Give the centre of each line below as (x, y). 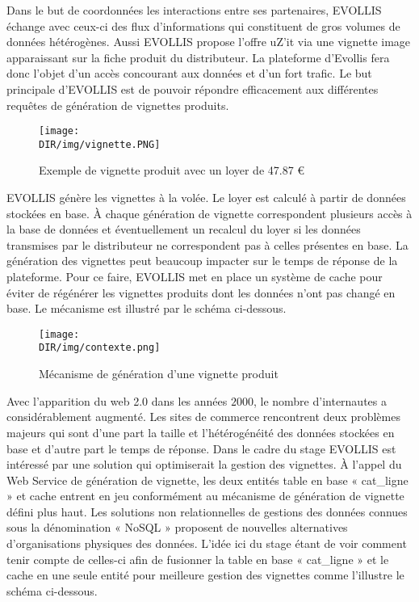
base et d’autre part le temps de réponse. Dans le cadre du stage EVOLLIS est (201, 448)
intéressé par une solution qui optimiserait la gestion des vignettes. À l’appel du (204, 464)
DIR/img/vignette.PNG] (100, 144)
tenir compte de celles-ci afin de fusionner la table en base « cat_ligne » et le (198, 559)
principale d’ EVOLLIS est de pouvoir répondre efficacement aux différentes (193, 88)
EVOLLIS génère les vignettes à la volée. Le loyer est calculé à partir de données (206, 198)
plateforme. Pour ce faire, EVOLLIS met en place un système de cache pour (195, 277)
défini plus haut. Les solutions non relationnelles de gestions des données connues (207, 511)
